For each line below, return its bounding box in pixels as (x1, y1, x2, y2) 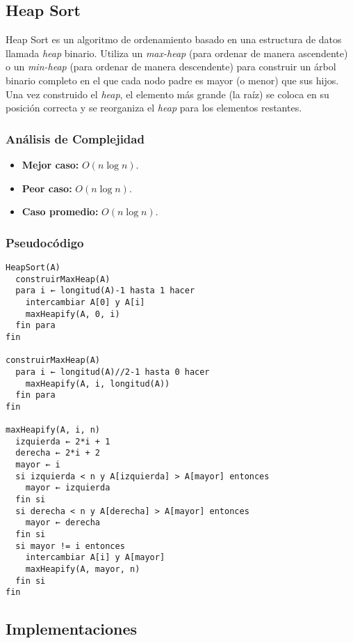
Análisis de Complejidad (6, 130, 145, 147)
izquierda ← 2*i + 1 (15, 436, 110, 447)
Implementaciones (6, 618, 138, 640)
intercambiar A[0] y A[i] (25, 297, 145, 307)
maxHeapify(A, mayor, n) (25, 564, 140, 575)
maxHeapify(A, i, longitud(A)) (25, 378, 170, 389)
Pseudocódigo (6, 233, 84, 251)
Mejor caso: (22, 157, 79, 171)
